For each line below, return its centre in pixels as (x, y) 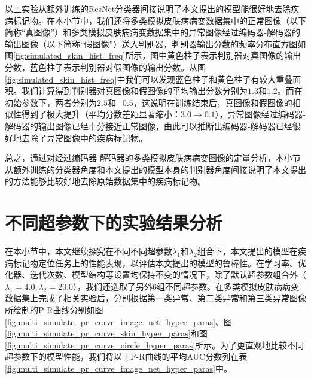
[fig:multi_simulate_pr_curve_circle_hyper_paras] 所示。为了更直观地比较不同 (155, 345)
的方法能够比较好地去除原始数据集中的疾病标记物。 (105, 181)
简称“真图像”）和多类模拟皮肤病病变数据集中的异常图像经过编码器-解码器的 (153, 32)
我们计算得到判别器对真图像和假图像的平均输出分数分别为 (134, 91)
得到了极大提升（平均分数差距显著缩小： (101, 114)
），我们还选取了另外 (113, 286)
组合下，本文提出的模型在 (247, 251)
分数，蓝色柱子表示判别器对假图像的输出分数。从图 (105, 67)
